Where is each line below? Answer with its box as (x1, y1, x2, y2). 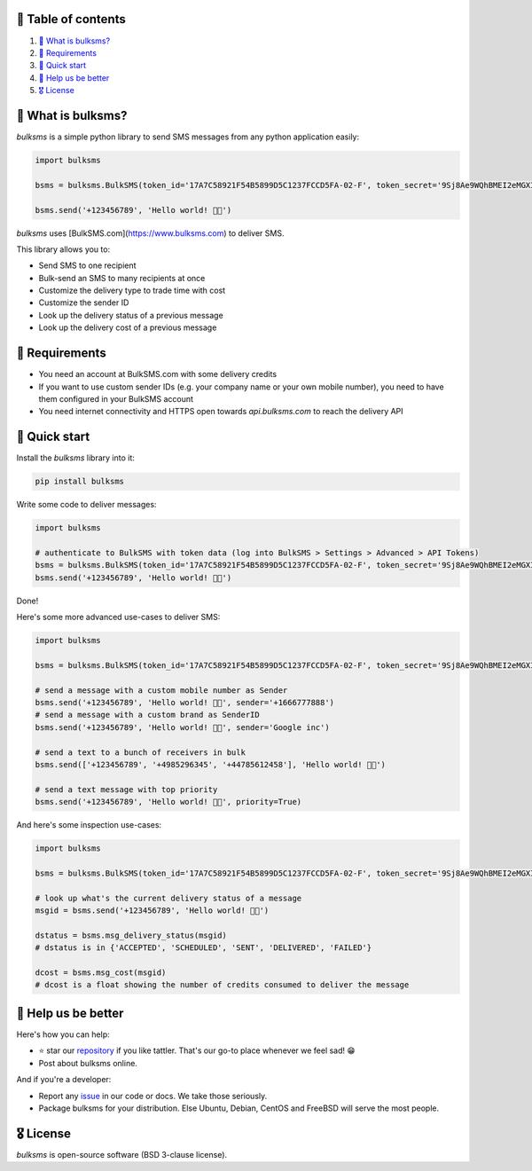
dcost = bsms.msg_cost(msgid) (35, 968, 167, 978)
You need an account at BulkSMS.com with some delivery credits (38, 369, 278, 380)
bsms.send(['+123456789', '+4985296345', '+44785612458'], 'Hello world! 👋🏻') (35, 759, 386, 770)
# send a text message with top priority (35, 784, 218, 794)
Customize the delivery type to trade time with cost (38, 285, 226, 296)
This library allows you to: (16, 244, 111, 255)
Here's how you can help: (16, 1029, 110, 1040)
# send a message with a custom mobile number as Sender (35, 685, 288, 696)
